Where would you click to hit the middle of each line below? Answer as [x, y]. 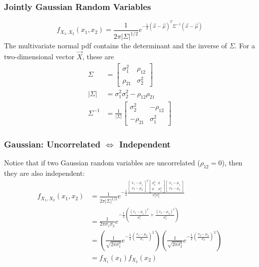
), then [232, 163]
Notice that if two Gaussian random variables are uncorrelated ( [102, 163]
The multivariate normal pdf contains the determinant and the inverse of [116, 46]
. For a [245, 46]
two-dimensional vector [39, 57]
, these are [98, 57]
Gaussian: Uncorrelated [52, 144]
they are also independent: [44, 173]
